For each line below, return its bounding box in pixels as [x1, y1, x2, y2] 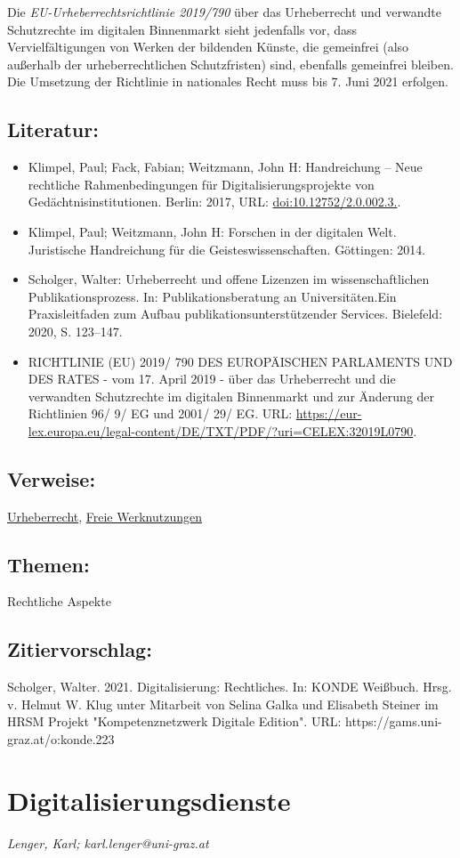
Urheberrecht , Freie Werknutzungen [7, 506, 202, 525]
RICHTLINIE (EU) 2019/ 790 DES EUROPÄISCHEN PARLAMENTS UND [28, 352, 453, 370]
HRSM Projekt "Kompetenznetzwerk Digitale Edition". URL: [7, 712, 342, 731]
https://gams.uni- [345, 712, 442, 731]
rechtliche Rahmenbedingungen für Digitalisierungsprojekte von [28, 174, 375, 193]
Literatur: [7, 116, 99, 143]
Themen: [7, 550, 90, 578]
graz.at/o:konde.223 [7, 730, 115, 749]
